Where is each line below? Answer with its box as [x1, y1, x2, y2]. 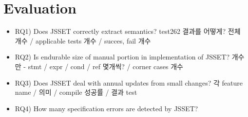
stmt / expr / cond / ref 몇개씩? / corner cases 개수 [28, 61, 183, 71]
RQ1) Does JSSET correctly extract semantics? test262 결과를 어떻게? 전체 [15, 26, 241, 36]
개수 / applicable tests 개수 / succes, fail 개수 [15, 35, 151, 45]
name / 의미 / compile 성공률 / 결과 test [15, 87, 137, 97]
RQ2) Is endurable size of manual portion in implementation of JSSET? [15, 52, 230, 62]
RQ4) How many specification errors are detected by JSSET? [15, 103, 198, 113]
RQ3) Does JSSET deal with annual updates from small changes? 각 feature [15, 77, 243, 88]
